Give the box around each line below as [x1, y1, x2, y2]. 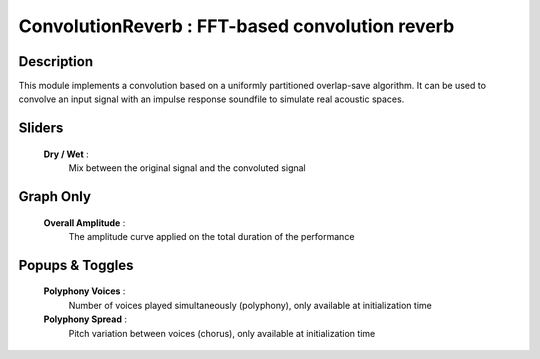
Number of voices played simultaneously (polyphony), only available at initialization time [68, 299, 432, 311]
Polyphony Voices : [43, 285, 126, 297]
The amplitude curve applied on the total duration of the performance [68, 231, 355, 243]
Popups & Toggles [18, 256, 134, 274]
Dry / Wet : [43, 148, 89, 160]
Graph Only [18, 188, 92, 205]
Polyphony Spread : [43, 313, 128, 325]
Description [18, 53, 94, 70]
